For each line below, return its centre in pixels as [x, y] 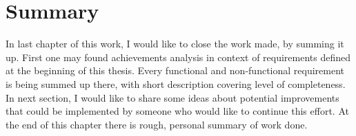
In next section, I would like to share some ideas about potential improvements [172, 97]
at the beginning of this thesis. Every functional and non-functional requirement [175, 70]
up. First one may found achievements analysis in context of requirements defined [178, 57]
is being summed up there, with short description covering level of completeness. [176, 83]
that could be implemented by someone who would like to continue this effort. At [177, 111]
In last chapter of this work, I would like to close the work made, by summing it [175, 44]
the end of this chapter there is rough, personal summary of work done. [157, 124]
